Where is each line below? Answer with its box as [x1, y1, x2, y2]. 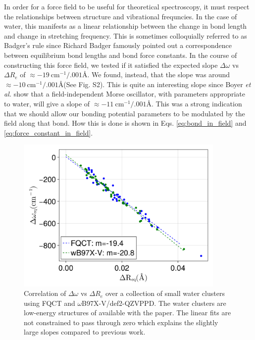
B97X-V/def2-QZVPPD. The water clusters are [82, 297, 226, 308]
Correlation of [24, 288, 66, 298]
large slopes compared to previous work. [24, 327, 146, 337]
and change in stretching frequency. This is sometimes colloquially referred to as [4, 30, 247, 41]
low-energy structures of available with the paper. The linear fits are [24, 307, 231, 318]
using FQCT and [24, 297, 75, 308]
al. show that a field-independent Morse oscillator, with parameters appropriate [4, 89, 245, 99]
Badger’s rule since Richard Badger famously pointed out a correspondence [4, 40, 232, 50]
